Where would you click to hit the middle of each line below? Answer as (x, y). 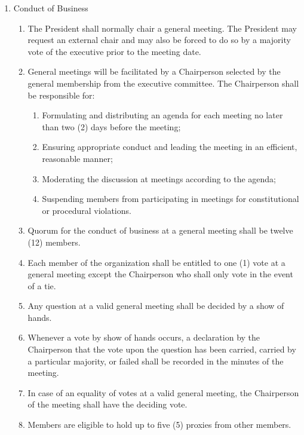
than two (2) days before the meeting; (111, 126)
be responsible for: (61, 95)
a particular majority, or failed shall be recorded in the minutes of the (156, 361)
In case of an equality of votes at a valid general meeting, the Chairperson (163, 392)
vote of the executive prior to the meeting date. (114, 51)
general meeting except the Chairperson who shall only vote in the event (160, 274)
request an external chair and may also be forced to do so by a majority (159, 40)
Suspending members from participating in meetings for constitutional (171, 199)
